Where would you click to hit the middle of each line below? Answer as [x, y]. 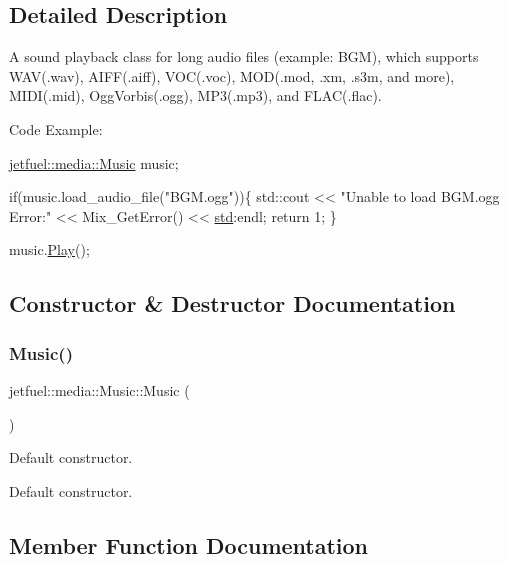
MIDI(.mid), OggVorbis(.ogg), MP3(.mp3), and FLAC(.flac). [195, 95]
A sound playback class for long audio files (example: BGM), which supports [244, 56]
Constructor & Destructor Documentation [232, 303]
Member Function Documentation [189, 544]
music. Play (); [49, 249]
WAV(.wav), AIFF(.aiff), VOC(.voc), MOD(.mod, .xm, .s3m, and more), [232, 75]
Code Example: [56, 128]
